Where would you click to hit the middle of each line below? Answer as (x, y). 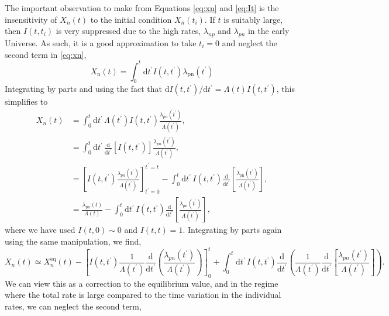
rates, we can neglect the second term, (73, 306)
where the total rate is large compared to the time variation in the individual (143, 295)
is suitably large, (253, 19)
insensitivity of (31, 19)
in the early (268, 31)
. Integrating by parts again (232, 230)
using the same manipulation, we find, (73, 241)
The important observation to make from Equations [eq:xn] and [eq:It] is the (142, 8)
